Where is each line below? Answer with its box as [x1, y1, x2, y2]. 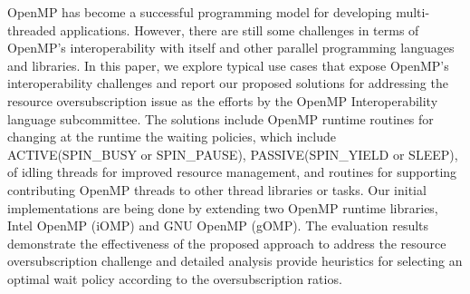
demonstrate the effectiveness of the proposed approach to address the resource [7, 233, 446, 252]
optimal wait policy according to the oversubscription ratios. [7, 269, 342, 288]
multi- [396, 3, 430, 21]
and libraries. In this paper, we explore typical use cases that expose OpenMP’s [7, 55, 449, 74]
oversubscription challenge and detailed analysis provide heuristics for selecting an [7, 251, 463, 270]
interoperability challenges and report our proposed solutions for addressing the [7, 73, 448, 93]
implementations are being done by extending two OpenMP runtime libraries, [7, 198, 438, 217]
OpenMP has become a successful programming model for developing [7, 3, 392, 21]
